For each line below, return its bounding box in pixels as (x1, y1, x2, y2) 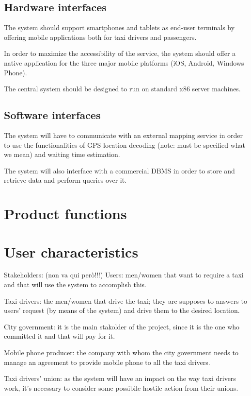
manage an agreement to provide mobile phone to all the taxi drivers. (4, 357, 210, 367)
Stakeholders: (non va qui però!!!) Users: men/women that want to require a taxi (4, 270, 244, 280)
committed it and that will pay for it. (4, 331, 115, 341)
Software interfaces (4, 107, 101, 122)
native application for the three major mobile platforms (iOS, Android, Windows (4, 57, 244, 68)
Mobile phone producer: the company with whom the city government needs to (4, 347, 238, 357)
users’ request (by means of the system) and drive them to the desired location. (4, 305, 240, 315)
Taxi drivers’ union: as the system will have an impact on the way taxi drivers (4, 373, 236, 383)
